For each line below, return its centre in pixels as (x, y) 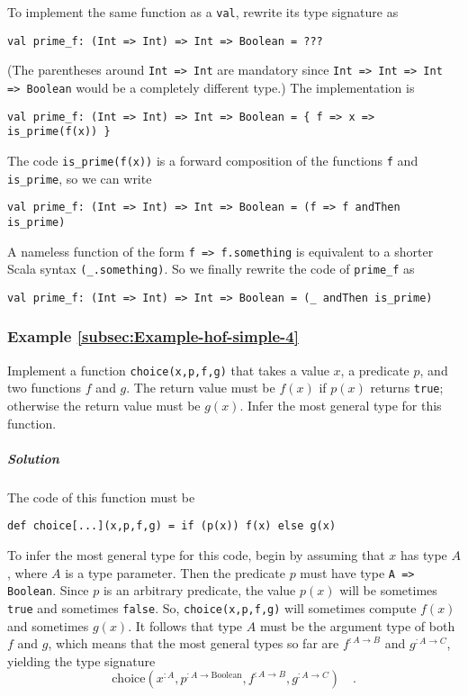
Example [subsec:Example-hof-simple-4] (153, 336)
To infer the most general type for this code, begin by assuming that (196, 555)
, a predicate (375, 370)
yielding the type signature (81, 660)
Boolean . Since (48, 590)
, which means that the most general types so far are (193, 643)
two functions (45, 388)
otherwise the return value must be (104, 406)
